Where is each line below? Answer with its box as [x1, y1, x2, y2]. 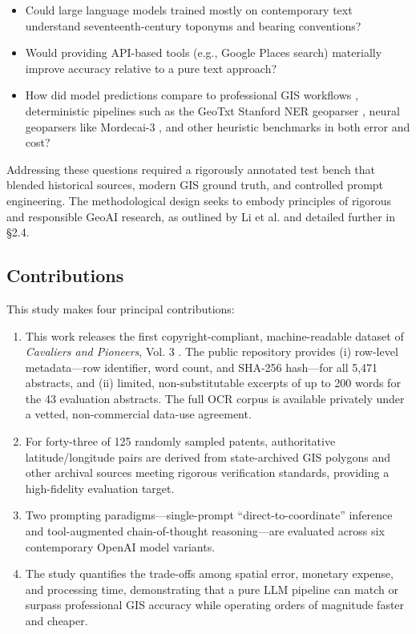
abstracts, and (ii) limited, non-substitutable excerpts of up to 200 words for [25, 374, 401, 391]
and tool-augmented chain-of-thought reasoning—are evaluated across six [25, 523, 385, 539]
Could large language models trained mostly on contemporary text [25, 2, 353, 18]
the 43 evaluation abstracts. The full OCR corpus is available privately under [25, 390, 405, 406]
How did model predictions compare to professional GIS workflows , [25, 87, 358, 103]
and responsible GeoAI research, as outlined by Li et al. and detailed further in [6, 208, 395, 224]
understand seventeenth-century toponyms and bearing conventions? [25, 17, 361, 34]
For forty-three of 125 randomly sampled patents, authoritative [25, 433, 336, 450]
